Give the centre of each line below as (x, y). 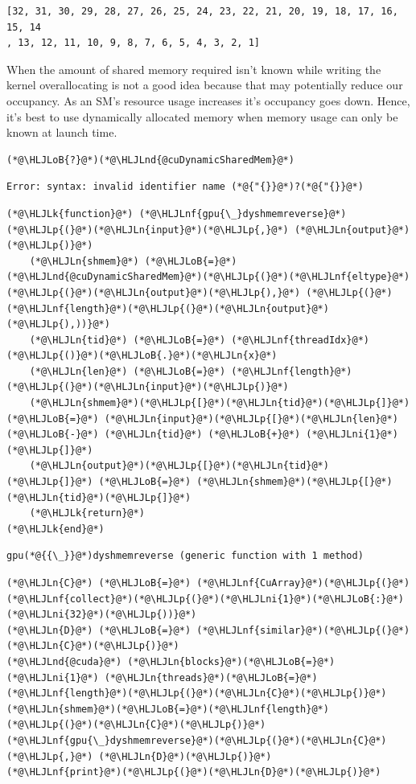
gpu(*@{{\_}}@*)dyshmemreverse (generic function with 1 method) (185, 556)
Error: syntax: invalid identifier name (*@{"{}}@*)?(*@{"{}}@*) (185, 187)
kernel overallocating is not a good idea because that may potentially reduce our (205, 85)
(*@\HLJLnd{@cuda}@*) (64, 661)
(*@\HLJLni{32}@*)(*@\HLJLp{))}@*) (102, 615)
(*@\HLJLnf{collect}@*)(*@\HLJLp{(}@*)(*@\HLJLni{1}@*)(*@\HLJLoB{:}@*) (205, 599)
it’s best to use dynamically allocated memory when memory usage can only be (202, 116)
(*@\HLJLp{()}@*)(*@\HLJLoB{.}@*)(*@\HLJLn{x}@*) (142, 356)
